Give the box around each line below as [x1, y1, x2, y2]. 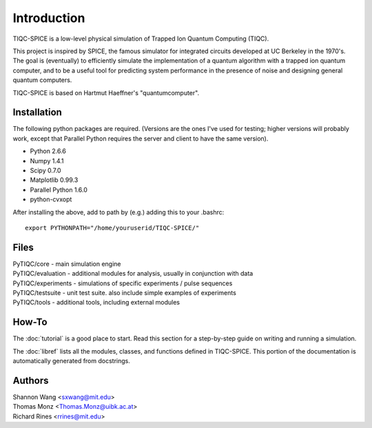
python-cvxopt [30, 195, 72, 203]
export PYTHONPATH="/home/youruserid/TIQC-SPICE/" [25, 224, 200, 232]
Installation [12, 107, 62, 119]
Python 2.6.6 [30, 147, 67, 155]
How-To [12, 316, 48, 328]
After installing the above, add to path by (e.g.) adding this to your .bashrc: [12, 207, 225, 216]
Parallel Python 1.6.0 [30, 185, 87, 194]
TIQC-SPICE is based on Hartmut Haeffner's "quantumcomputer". [12, 88, 200, 96]
